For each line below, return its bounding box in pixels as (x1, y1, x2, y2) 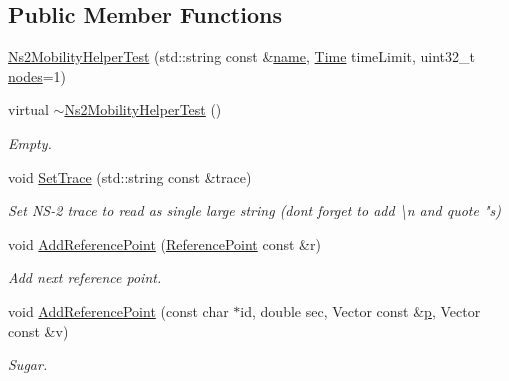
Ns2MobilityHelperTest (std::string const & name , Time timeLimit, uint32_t (8, 46, 475, 67)
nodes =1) (8, 65, 67, 86)
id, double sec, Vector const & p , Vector (240, 300, 481, 321)
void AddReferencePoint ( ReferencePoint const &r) (8, 233, 321, 254)
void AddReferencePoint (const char (8, 300, 229, 321)
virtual (8, 99, 49, 120)
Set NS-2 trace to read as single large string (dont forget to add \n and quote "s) (8, 200, 502, 221)
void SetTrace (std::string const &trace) (8, 166, 252, 187)
